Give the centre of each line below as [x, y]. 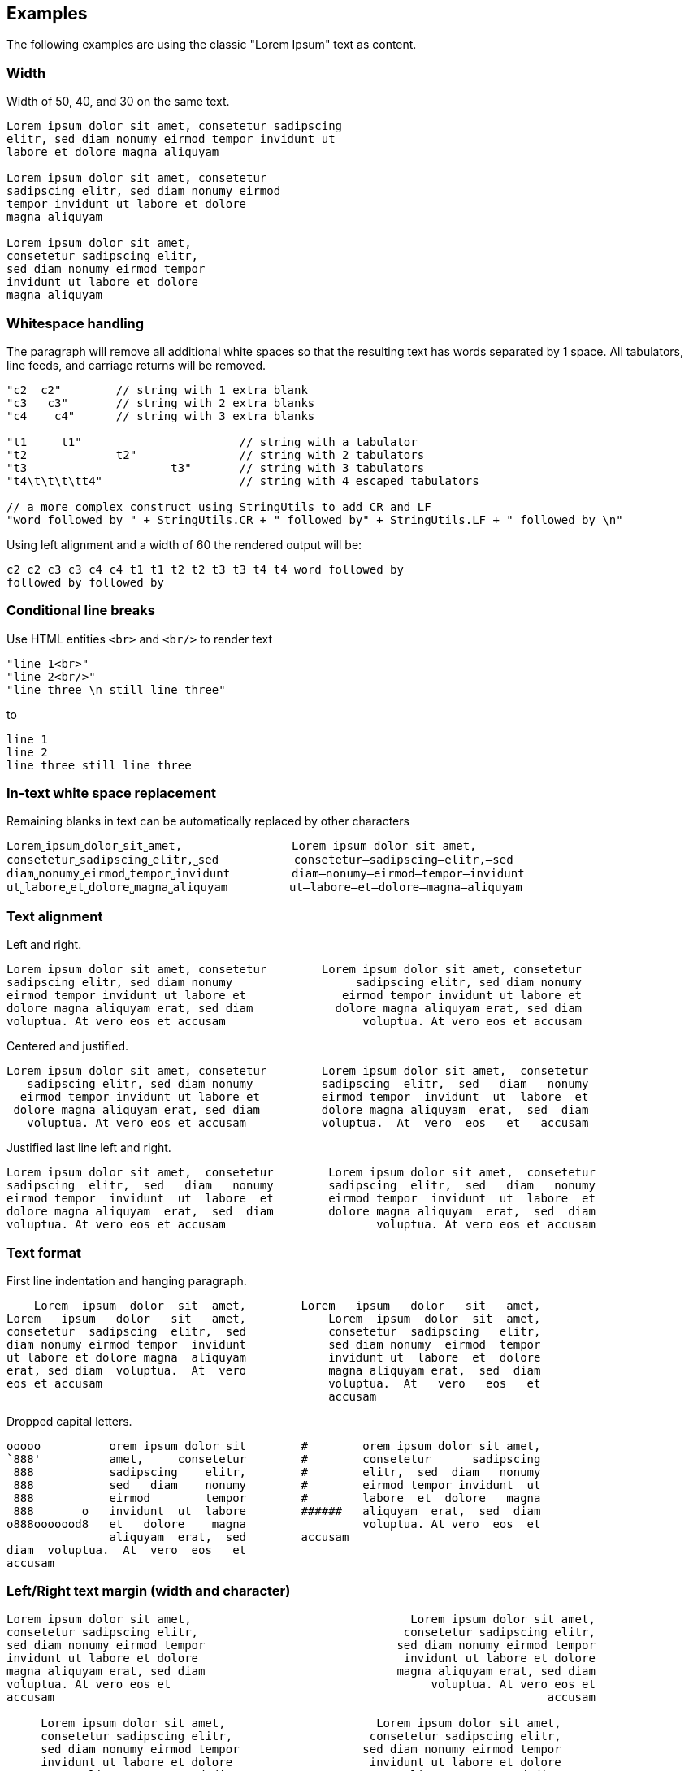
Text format [44, 1252]
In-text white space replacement [112, 793]
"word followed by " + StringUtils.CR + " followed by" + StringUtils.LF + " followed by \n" [315, 520]
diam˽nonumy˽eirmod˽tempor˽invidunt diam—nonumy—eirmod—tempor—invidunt [266, 874]
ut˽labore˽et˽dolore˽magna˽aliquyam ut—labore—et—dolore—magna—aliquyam [264, 888]
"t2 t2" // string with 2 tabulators [216, 455]
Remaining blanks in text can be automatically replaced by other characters [208, 821]
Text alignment [55, 916]
